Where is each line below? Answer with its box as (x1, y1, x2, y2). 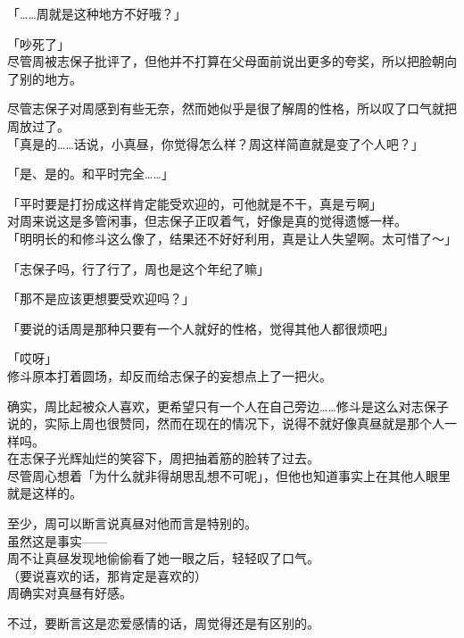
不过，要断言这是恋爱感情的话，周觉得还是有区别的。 (7, 614, 319, 633)
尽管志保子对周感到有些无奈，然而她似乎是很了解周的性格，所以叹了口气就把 (7, 99, 457, 118)
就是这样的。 (7, 484, 82, 502)
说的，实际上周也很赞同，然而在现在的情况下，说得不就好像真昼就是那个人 (7, 414, 444, 433)
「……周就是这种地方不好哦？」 (7, 4, 186, 22)
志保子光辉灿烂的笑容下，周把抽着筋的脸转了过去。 (19, 449, 319, 468)
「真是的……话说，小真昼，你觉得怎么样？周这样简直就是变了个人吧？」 (7, 134, 424, 153)
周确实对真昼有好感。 (7, 584, 132, 602)
